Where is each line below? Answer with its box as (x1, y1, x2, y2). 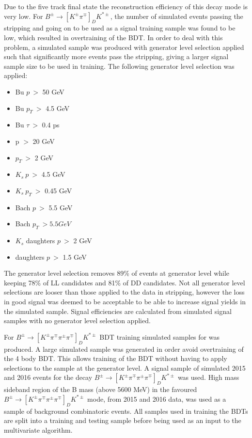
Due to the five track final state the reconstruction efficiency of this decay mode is (4, 1, 248, 11)
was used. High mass (177, 372, 239, 382)
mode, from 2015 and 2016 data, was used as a (87, 393, 226, 404)
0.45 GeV (45, 185, 72, 195)
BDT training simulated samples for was (99, 331, 220, 342)
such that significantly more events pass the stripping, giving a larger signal (4, 51, 229, 62)
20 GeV (32, 136, 55, 146)
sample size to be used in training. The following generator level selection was (4, 61, 235, 71)
